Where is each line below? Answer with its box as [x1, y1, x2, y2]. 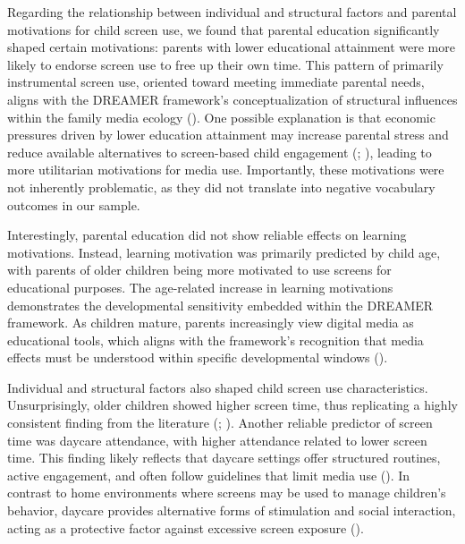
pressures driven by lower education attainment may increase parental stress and [7, 125, 449, 144]
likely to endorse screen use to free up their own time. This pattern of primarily [7, 55, 444, 73]
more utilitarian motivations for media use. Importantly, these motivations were [7, 160, 444, 179]
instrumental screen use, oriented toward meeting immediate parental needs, [7, 72, 425, 91]
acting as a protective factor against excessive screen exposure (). [7, 518, 364, 537]
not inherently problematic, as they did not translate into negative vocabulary [7, 177, 435, 196]
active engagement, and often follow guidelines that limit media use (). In [7, 465, 410, 484]
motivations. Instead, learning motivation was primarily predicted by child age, [7, 242, 441, 261]
